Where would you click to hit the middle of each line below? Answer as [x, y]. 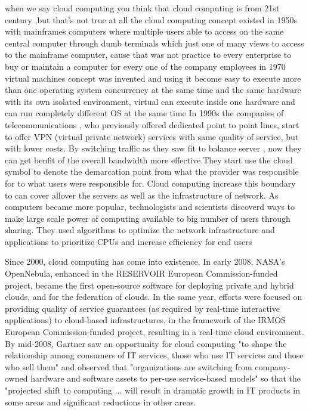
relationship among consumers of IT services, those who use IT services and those [154, 355]
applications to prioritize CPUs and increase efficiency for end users [129, 241]
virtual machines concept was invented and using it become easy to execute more [153, 78]
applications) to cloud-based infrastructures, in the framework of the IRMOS [145, 320]
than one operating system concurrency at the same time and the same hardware [153, 90]
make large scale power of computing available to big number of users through [148, 218]
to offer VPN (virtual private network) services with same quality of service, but [152, 136]
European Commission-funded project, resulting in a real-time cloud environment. [154, 332]
